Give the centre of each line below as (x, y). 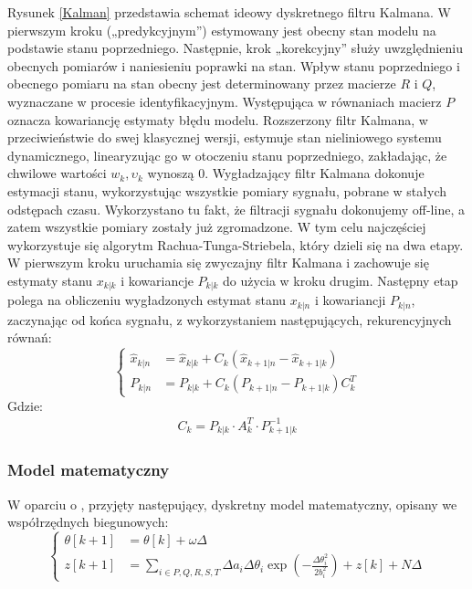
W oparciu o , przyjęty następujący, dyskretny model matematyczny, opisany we (232, 504)
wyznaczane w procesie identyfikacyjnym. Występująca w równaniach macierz (225, 101)
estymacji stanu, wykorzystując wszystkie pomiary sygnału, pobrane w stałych (227, 190)
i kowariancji (350, 300)
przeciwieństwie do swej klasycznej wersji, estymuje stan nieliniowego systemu (225, 137)
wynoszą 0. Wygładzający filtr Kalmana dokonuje (286, 173)
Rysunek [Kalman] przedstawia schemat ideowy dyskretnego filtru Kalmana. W (229, 12)
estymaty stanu (50, 280)
